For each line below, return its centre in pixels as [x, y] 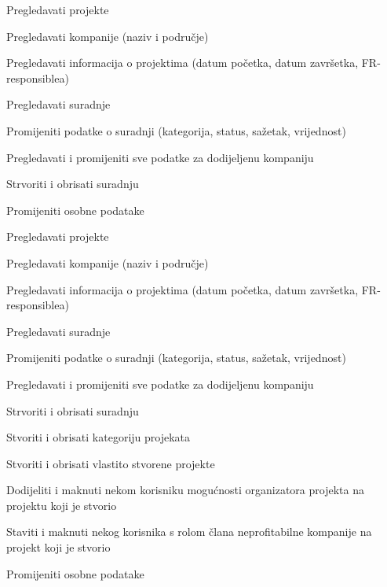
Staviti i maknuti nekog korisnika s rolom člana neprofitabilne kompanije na [189, 532]
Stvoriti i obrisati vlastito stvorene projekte [111, 463]
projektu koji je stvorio [62, 505]
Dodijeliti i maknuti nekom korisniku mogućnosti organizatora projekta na [185, 490]
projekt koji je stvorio [58, 547]
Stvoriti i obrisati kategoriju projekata [99, 437]
